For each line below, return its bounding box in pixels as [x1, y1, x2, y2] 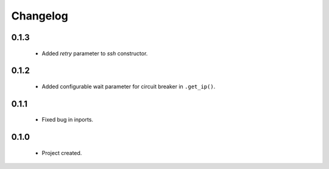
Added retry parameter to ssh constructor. [41, 49, 148, 57]
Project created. [41, 149, 82, 156]
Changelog [11, 9, 68, 22]
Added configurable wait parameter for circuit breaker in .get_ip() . [41, 83, 216, 90]
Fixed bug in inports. [41, 116, 94, 123]
